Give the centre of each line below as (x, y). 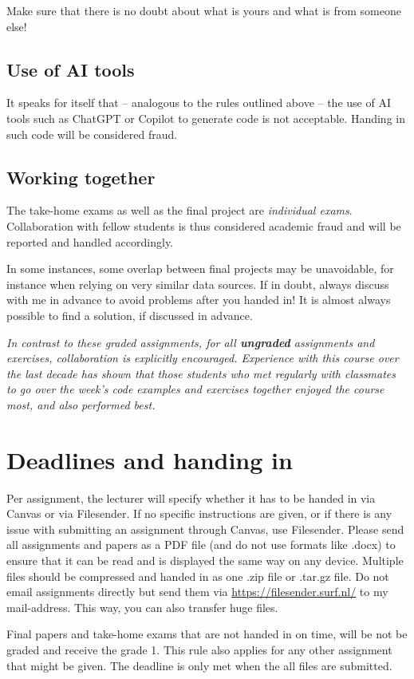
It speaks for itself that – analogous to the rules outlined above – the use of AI (199, 103)
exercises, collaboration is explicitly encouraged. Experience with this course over (203, 358)
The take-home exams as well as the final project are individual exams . (179, 210)
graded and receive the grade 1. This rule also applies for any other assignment (199, 649)
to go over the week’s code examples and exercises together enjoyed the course (195, 389)
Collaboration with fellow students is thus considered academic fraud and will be (204, 225)
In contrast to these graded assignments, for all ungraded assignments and (191, 342)
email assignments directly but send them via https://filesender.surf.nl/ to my (197, 592)
